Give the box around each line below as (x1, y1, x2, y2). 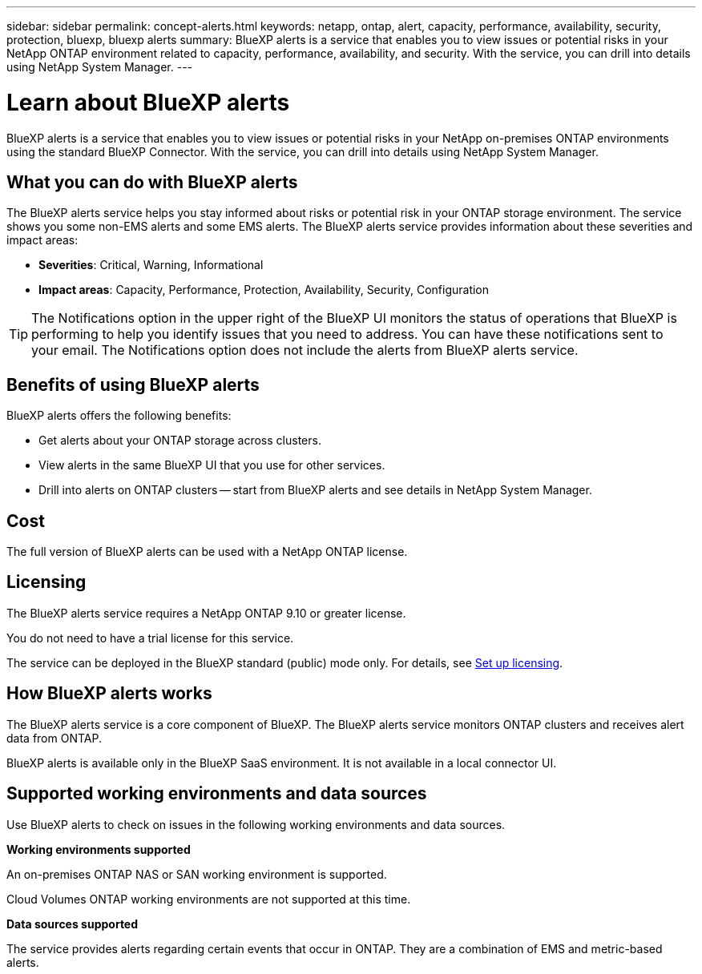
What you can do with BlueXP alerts (6, 171, 298, 192)
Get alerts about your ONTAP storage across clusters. (38, 433, 321, 448)
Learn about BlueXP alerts (6, 88, 290, 116)
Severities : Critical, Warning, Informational (38, 258, 264, 272)
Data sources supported (6, 916, 139, 931)
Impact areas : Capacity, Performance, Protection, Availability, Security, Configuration (38, 283, 490, 297)
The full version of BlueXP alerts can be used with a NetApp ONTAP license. (6, 545, 408, 559)
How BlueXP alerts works (6, 683, 212, 704)
